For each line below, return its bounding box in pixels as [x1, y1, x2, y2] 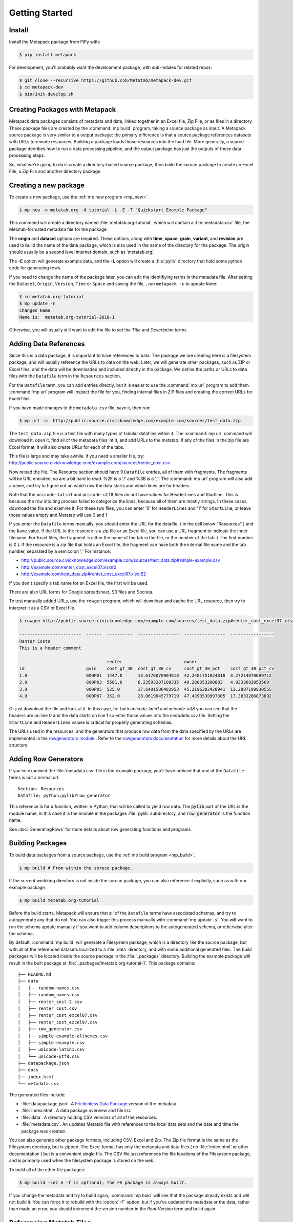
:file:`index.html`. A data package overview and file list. [21, 1108, 132, 1113]
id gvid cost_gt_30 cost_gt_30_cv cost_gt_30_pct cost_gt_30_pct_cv [19, 666, 274, 672]
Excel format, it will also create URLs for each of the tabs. [9, 444, 125, 450]
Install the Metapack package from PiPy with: [9, 39, 100, 45]
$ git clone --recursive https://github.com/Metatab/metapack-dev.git [19, 78, 192, 83]
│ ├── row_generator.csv [18, 1026, 83, 1032]
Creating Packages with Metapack [9, 106, 116, 114]
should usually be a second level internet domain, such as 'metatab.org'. [9, 249, 155, 255]
